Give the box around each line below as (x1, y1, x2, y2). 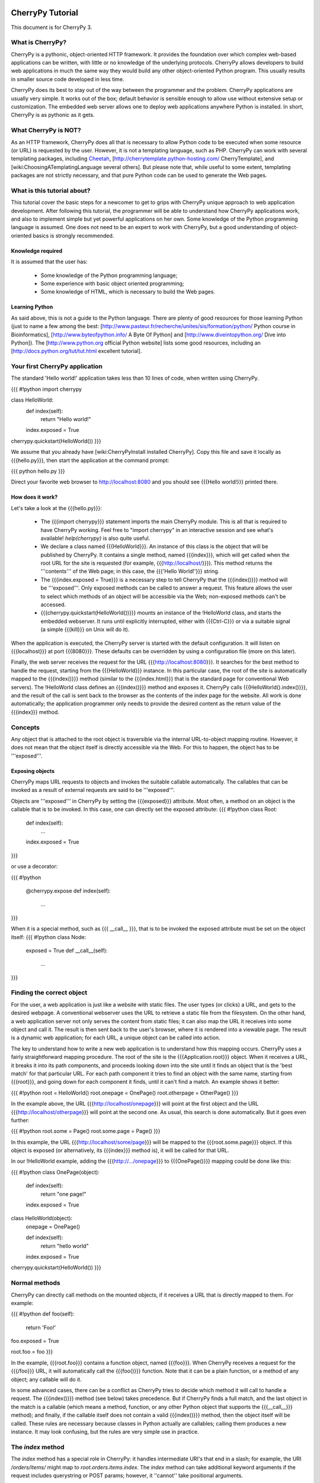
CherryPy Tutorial (11, 8, 78, 18)
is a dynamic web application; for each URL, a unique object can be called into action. (11, 1034, 220, 1041)
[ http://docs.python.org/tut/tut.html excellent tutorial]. (11, 348, 142, 355)
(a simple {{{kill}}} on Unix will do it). (40, 626, 130, 633)
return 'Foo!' (25, 1323, 56, 1331)
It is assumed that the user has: (11, 258, 88, 265)
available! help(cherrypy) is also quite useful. (40, 534, 151, 542)
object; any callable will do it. (11, 1376, 82, 1383)
